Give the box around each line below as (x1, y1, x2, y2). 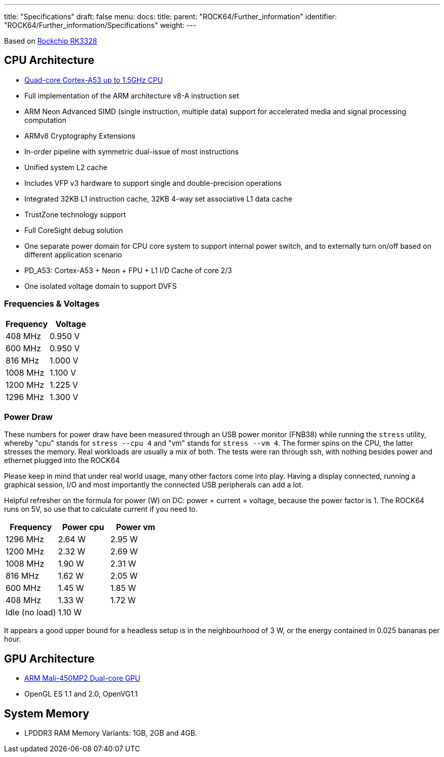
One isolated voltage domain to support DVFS (24, 281, 177, 290)
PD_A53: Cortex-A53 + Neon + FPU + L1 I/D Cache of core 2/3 (24, 266, 232, 275)
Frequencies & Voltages (4, 299, 100, 309)
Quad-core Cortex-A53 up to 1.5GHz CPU (24, 75, 163, 84)
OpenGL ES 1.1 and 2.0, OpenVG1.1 (24, 689, 138, 699)
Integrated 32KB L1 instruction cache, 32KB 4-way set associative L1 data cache (24, 194, 292, 203)
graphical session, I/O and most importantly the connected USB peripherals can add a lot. (4, 480, 304, 489)
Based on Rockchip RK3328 (4, 37, 97, 45)
